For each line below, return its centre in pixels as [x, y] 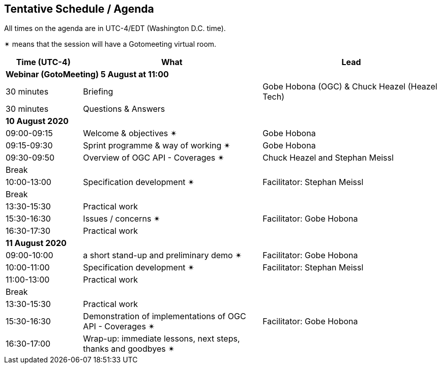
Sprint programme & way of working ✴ [157, 146]
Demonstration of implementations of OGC [165, 316]
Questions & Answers [124, 109]
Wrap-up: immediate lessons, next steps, [161, 339]
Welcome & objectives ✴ [130, 133]
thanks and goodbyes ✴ [129, 349]
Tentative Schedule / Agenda [79, 9]
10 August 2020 [37, 121]
